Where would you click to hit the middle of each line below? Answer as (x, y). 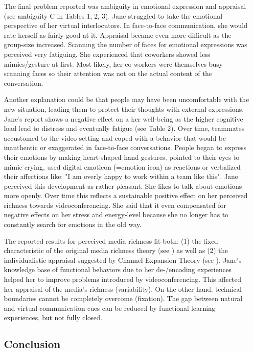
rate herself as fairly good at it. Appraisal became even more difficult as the (118, 35)
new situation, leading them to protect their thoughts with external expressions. (124, 109)
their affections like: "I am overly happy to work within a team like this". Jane (121, 176)
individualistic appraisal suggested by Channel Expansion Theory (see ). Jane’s (123, 260)
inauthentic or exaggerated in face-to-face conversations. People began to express (125, 147)
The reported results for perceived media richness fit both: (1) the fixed (111, 240)
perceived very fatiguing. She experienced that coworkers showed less (107, 54)
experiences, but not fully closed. (53, 317)
